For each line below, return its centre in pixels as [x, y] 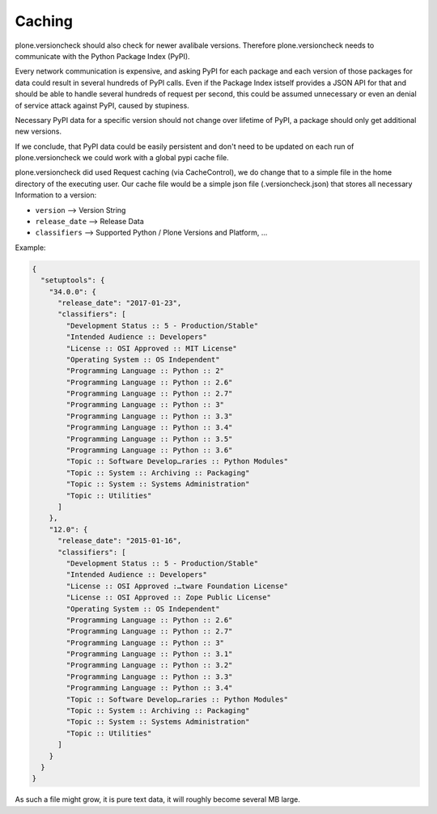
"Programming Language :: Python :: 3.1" [149, 654]
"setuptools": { [73, 280]
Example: [30, 248]
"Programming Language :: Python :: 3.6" [149, 450]
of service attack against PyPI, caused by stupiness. [102, 105]
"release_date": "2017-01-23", [120, 303]
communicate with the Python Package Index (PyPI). [102, 56]
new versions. [38, 131]
